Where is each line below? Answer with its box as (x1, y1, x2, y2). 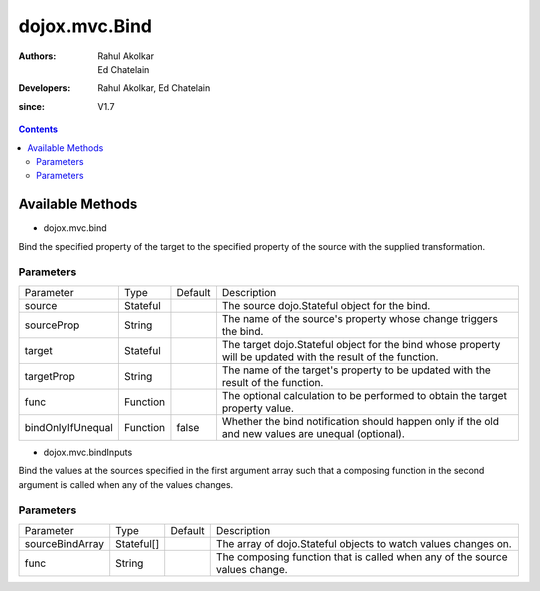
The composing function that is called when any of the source (215, 550, 508, 564)
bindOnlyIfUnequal (24, 420, 114, 434)
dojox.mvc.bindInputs (43, 446, 133, 458)
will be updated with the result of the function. (221, 350, 439, 364)
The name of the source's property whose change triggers (221, 311, 499, 325)
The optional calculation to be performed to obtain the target (221, 388, 507, 402)
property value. (221, 401, 295, 415)
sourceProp (24, 318, 80, 332)
